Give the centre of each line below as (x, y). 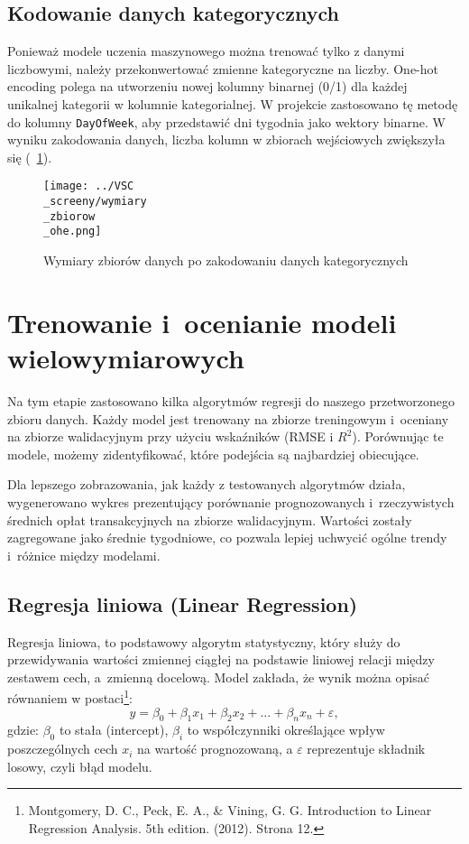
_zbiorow (69, 216)
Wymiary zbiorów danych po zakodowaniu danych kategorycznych (226, 260)
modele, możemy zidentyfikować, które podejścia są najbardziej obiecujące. (213, 454)
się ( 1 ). (30, 157)
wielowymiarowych (126, 358)
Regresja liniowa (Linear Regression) (183, 603)
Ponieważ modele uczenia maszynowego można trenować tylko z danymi (206, 51)
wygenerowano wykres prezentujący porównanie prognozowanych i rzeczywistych (231, 501)
